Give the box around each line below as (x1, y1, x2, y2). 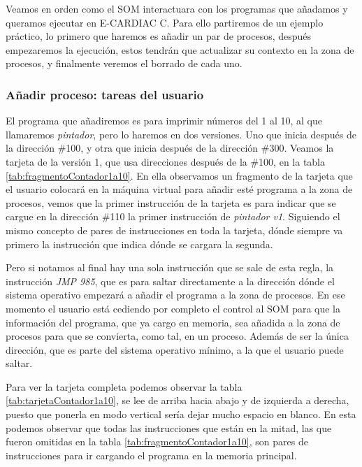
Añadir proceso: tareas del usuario (6, 85, 204, 103)
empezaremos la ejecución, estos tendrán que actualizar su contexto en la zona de (6, 42, 354, 57)
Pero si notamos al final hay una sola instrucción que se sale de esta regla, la (6, 260, 334, 275)
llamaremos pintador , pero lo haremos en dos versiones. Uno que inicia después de (6, 127, 356, 141)
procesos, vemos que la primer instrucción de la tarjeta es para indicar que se (6, 195, 336, 210)
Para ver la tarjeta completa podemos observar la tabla (6, 379, 242, 394)
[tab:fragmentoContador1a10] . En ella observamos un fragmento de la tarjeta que (6, 168, 353, 182)
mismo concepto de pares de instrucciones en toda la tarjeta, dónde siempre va (6, 222, 343, 237)
